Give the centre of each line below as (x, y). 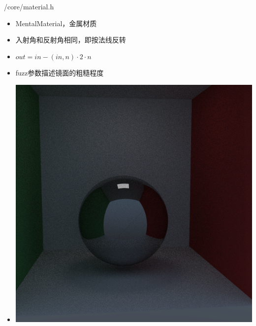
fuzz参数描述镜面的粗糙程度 (60, 73)
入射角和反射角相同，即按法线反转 (71, 40)
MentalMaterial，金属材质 (56, 23)
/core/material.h (29, 6)
